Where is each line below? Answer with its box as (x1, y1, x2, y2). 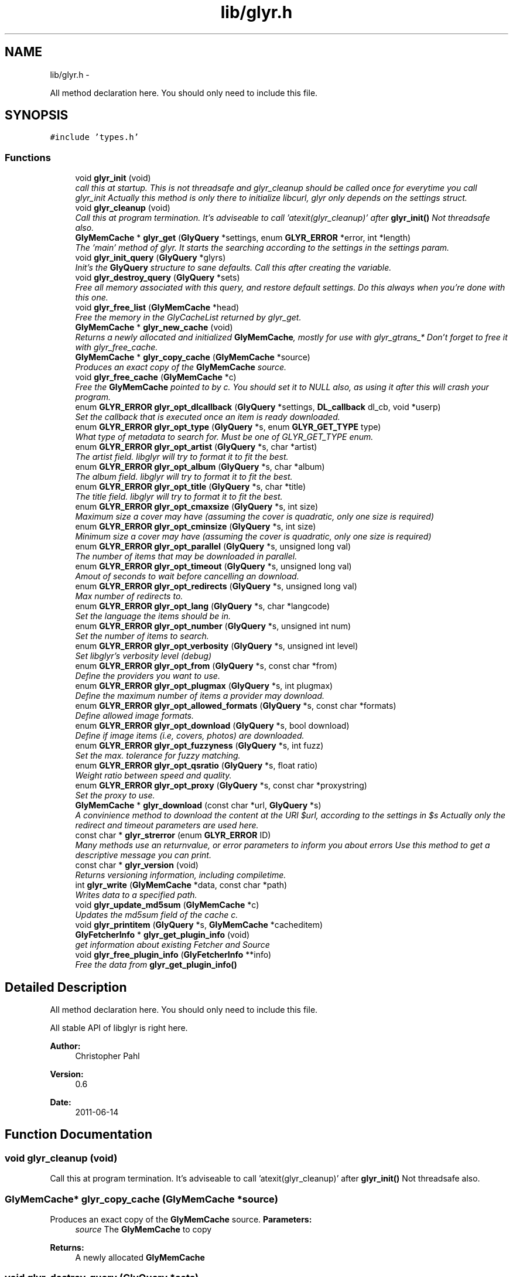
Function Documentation (5, 1127, 152, 1142)
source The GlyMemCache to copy (75, 1224, 212, 1234)
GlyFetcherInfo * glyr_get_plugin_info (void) (75, 930, 250, 940)
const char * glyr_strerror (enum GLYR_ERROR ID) (75, 830, 271, 841)
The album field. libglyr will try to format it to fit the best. (75, 472, 293, 482)
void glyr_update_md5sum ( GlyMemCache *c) (75, 900, 259, 910)
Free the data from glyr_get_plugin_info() (75, 960, 237, 970)
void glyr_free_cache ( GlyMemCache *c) (75, 372, 237, 383)
